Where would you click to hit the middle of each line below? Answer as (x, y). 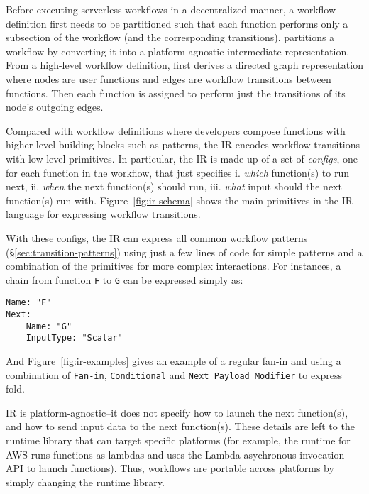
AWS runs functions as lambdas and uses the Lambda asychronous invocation (175, 454)
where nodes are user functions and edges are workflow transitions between (169, 78)
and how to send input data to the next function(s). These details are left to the (180, 426)
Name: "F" (29, 303)
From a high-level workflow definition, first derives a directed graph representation (184, 65)
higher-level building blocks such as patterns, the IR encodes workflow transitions (183, 144)
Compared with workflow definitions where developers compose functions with (176, 130)
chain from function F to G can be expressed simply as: (125, 279)
